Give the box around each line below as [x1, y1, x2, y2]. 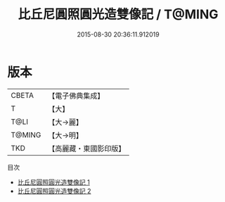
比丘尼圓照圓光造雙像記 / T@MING [18, 6, 219, 23]
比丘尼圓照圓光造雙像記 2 [17, 187, 91, 195]
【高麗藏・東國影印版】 [48, 144, 126, 153]
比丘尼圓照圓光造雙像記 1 [17, 177, 90, 187]
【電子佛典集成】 [48, 91, 105, 101]
